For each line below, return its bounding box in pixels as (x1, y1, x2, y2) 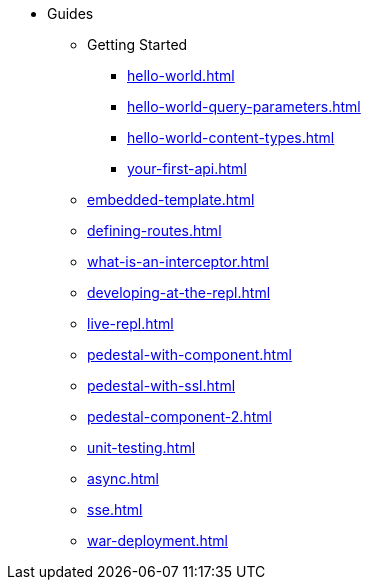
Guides (47, 5, 94, 22)
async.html (87, 470, 159, 487)
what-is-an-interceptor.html (87, 253, 269, 270)
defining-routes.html (87, 222, 222, 239)
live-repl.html (87, 315, 174, 332)
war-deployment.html (87, 532, 228, 549)
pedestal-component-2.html (87, 408, 272, 425)
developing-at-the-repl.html (87, 284, 271, 301)
